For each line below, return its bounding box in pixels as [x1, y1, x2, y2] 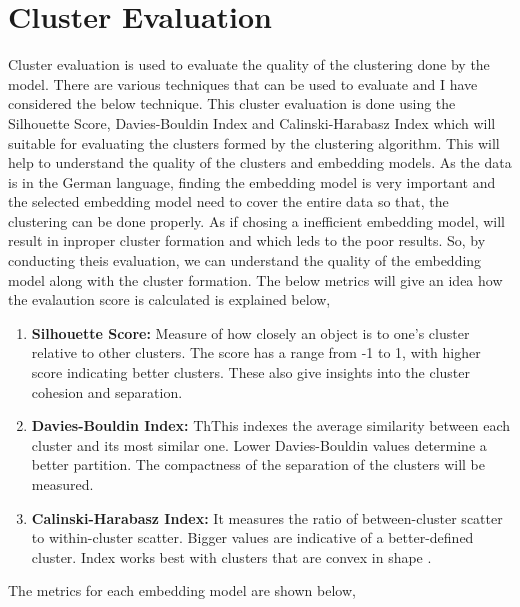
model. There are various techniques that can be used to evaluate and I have [8, 73, 478, 94]
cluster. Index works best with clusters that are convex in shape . [31, 546, 432, 567]
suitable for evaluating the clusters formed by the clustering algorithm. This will [8, 132, 500, 153]
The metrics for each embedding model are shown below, [8, 580, 356, 601]
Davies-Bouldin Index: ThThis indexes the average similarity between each [31, 415, 511, 436]
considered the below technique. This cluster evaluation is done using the [8, 93, 456, 114]
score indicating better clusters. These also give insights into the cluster [31, 362, 471, 383]
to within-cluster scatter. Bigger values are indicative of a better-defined [31, 527, 474, 548]
